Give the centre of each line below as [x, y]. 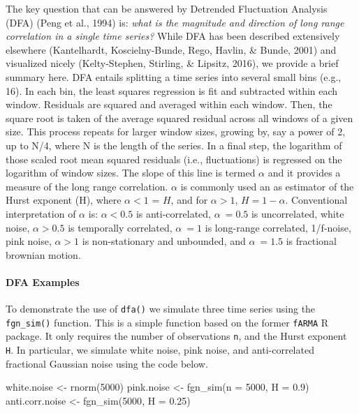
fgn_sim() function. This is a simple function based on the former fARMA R [167, 322]
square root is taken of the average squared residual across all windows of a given [179, 118]
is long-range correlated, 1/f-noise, [278, 227]
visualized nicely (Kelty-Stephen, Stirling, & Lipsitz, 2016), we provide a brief [172, 63]
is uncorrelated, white [298, 213]
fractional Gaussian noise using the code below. [107, 363]
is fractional [311, 241]
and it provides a [304, 173]
